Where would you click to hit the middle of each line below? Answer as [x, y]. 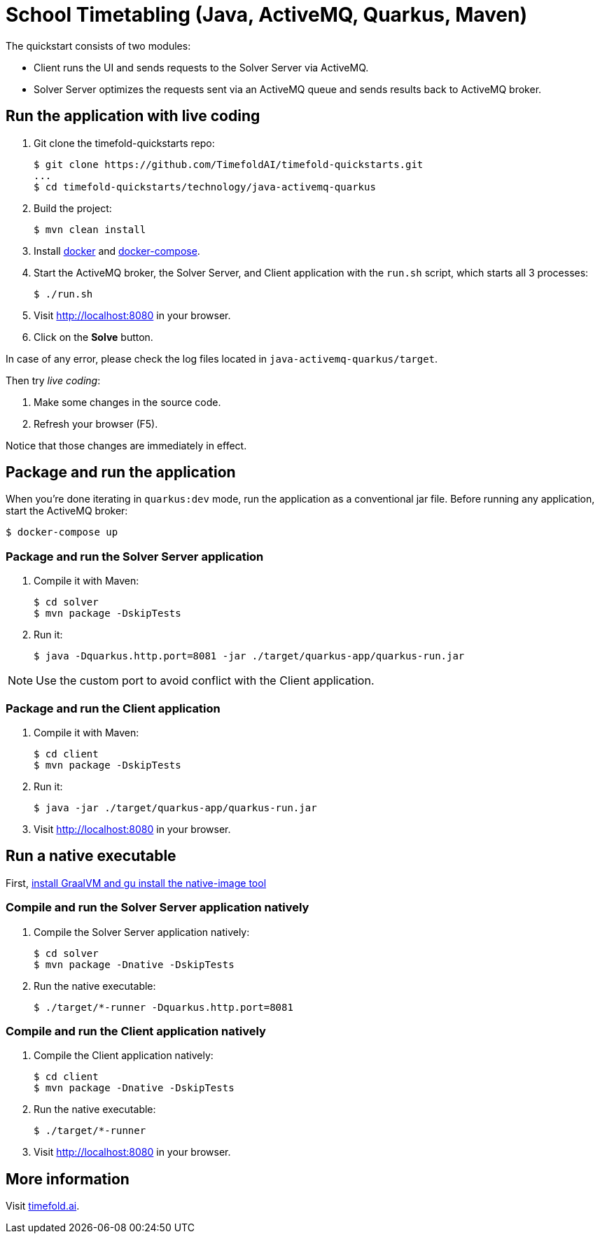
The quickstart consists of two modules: [98, 45]
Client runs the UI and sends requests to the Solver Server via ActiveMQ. [201, 67]
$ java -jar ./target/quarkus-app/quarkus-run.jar [175, 807]
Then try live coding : [53, 380]
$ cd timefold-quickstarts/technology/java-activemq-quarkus [205, 187]
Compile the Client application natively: [124, 1056]
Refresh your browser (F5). [96, 423]
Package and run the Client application [113, 708]
